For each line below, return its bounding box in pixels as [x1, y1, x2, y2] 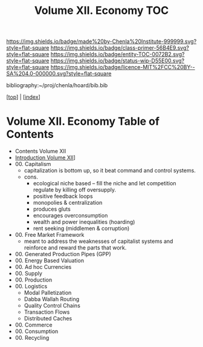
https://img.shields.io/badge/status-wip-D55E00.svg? [50, 57, 185, 64]
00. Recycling [14, 334, 50, 342]
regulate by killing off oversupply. [33, 186, 117, 194]
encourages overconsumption [33, 212, 108, 219]
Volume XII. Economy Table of [6, 114, 160, 128]
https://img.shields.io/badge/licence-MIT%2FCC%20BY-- [50, 64, 195, 71]
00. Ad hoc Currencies [14, 263, 72, 271]
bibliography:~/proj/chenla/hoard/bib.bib [6, 82, 108, 89]
